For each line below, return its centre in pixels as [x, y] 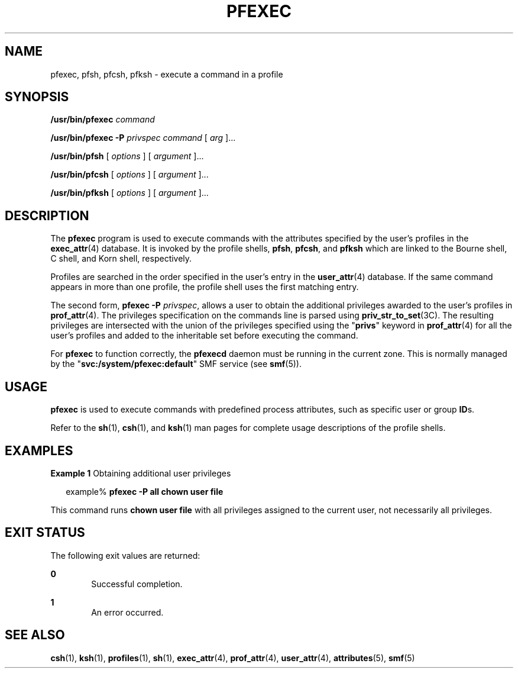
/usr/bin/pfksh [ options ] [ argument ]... [129, 193]
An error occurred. [127, 612]
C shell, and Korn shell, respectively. [121, 259]
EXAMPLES [39, 450]
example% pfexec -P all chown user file [145, 491]
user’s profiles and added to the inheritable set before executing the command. [204, 336]
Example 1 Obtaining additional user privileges [141, 473]
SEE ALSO [35, 635]
